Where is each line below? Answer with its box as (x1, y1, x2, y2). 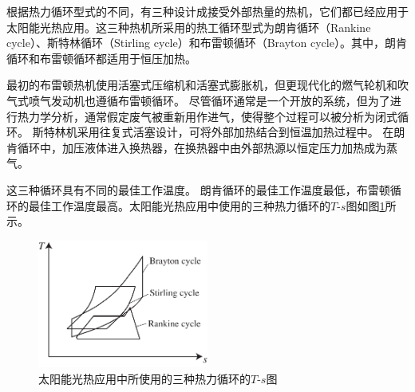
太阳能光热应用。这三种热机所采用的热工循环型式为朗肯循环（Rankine (6, 18, 371, 35)
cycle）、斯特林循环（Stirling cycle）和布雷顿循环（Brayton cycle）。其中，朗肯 (6, 34, 407, 51)
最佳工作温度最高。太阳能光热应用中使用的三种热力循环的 (28, 197, 330, 214)
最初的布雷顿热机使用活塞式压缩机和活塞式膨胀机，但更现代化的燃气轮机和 (6, 76, 397, 93)
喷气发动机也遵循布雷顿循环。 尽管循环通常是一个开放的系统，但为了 (28, 92, 390, 108)
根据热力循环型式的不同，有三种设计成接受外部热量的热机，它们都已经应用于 (6, 3, 409, 19)
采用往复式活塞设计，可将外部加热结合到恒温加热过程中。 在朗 (77, 123, 405, 140)
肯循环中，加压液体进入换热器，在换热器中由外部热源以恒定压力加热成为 (6, 139, 386, 155)
